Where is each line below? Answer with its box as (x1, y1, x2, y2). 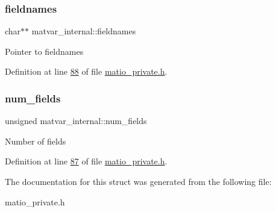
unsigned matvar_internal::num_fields (5, 114, 147, 127)
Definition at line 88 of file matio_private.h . (5, 65, 168, 78)
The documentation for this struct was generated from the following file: (5, 175, 272, 187)
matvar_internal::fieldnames (31, 25, 136, 37)
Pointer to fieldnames (5, 45, 84, 57)
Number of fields (5, 134, 66, 147)
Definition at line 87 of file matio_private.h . (5, 155, 168, 167)
